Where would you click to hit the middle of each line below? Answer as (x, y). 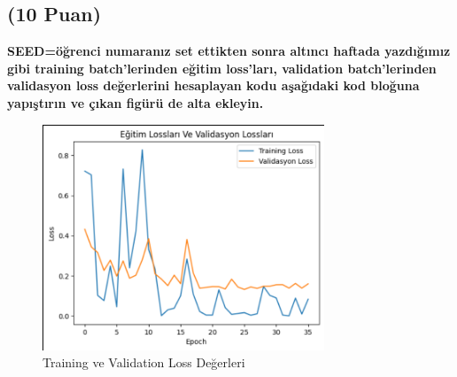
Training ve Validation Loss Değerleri (144, 362)
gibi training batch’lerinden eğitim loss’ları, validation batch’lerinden (222, 68)
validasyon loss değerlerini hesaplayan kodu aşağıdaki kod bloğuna (213, 85)
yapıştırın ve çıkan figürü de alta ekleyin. (136, 102)
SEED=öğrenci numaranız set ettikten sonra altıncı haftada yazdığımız (229, 51)
